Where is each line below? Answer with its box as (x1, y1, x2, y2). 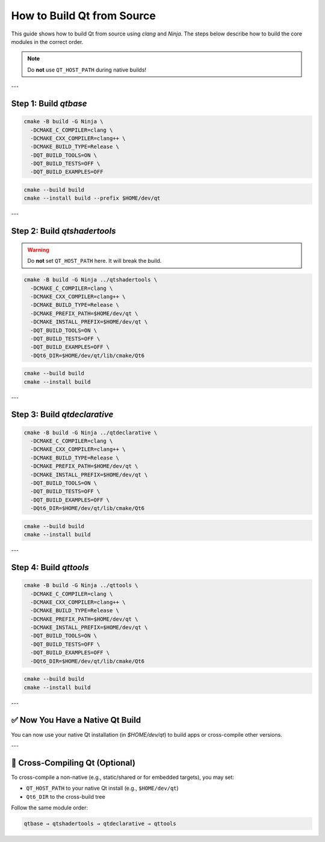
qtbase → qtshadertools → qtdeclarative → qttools (23, 820, 177, 827)
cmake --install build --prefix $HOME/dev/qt (23, 195, 161, 201)
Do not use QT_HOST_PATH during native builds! (27, 66, 147, 73)
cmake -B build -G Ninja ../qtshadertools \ (23, 277, 158, 283)
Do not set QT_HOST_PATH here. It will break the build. (27, 257, 162, 265)
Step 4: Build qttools (11, 562, 90, 573)
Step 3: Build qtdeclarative (11, 410, 114, 420)
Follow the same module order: (11, 804, 88, 811)
